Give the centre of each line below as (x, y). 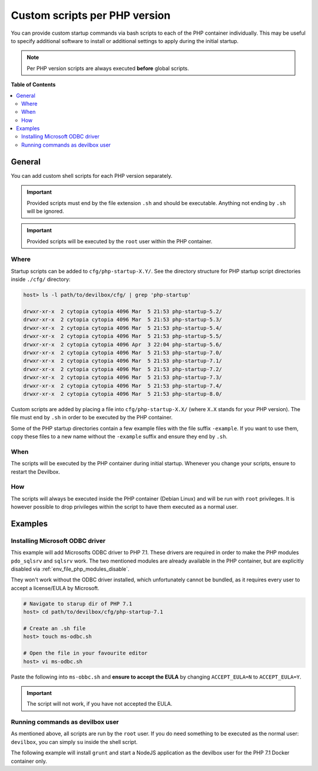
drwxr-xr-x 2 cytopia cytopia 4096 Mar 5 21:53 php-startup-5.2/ (123, 311)
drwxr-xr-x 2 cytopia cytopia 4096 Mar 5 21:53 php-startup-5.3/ (123, 320)
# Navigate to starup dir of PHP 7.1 (78, 603)
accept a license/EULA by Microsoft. (55, 588)
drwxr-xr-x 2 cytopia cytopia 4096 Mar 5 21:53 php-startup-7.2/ (123, 369)
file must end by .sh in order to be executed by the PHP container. (92, 418)
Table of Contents (33, 85)
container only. (29, 761)
